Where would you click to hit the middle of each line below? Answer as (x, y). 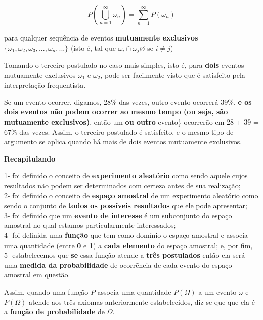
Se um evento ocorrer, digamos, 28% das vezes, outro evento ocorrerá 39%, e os (128, 102)
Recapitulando (30, 158)
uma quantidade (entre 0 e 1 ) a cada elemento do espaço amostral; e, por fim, (128, 245)
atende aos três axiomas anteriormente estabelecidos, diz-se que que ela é (142, 302)
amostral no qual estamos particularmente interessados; (90, 225)
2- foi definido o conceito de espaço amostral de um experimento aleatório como (131, 195)
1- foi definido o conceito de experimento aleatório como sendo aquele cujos (126, 175)
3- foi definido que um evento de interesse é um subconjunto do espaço (118, 215)
